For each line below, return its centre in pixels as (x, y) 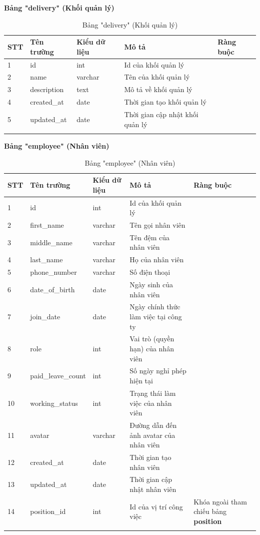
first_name (47, 225)
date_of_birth (52, 289)
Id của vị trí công (156, 506)
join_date (45, 316)
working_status (54, 403)
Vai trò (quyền (152, 339)
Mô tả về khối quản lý (158, 89)
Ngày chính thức (155, 307)
